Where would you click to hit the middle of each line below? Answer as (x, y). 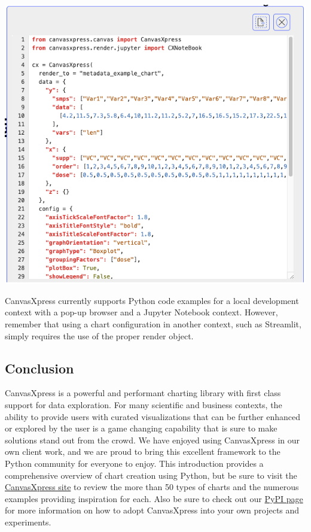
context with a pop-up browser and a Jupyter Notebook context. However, (141, 312)
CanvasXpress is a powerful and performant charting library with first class (143, 393)
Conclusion (39, 368)
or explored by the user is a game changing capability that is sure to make (141, 428)
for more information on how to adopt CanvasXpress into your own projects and (152, 510)
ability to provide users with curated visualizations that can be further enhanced (153, 416)
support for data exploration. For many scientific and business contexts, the (144, 405)
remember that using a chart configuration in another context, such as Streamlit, (153, 324)
